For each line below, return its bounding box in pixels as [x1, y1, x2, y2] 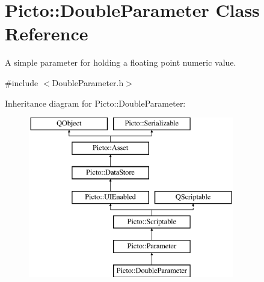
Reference [5, 21, 88, 46]
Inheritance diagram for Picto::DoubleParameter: [5, 96, 186, 109]
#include [5, 76, 38, 89]
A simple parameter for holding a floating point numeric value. [5, 56, 236, 69]
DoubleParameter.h [52, 76, 124, 89]
